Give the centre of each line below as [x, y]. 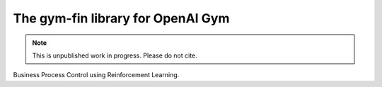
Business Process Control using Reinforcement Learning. [96, 75]
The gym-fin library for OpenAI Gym [121, 18]
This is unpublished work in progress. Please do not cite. [115, 55]
